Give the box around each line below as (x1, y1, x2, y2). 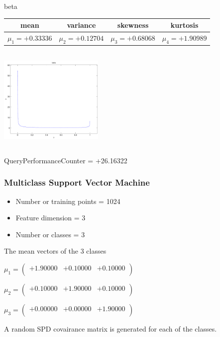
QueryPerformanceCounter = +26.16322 (4, 155, 127, 165)
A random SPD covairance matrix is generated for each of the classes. (4, 323, 217, 334)
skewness (117, 20, 149, 30)
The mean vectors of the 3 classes (4, 246, 107, 256)
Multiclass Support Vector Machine (4, 176, 150, 189)
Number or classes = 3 (15, 229, 85, 239)
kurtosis (170, 20, 199, 30)
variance (67, 20, 96, 30)
